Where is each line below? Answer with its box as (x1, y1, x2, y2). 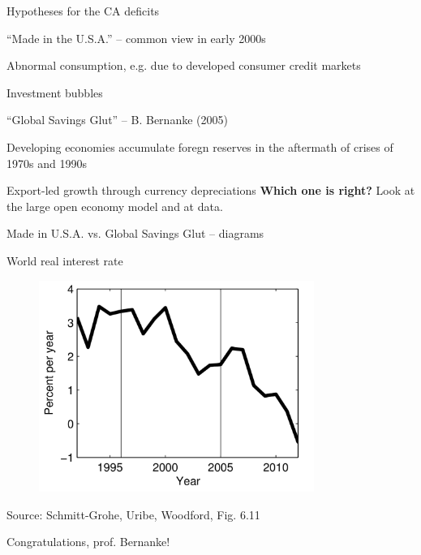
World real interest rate (6, 252, 123, 269)
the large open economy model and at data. (6, 197, 223, 214)
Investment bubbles (6, 84, 103, 101)
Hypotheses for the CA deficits (6, 2, 160, 19)
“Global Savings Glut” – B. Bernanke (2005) (6, 111, 228, 128)
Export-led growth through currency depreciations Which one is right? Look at (6, 182, 415, 199)
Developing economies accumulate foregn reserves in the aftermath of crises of (6, 138, 393, 155)
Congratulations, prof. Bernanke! (6, 533, 170, 550)
